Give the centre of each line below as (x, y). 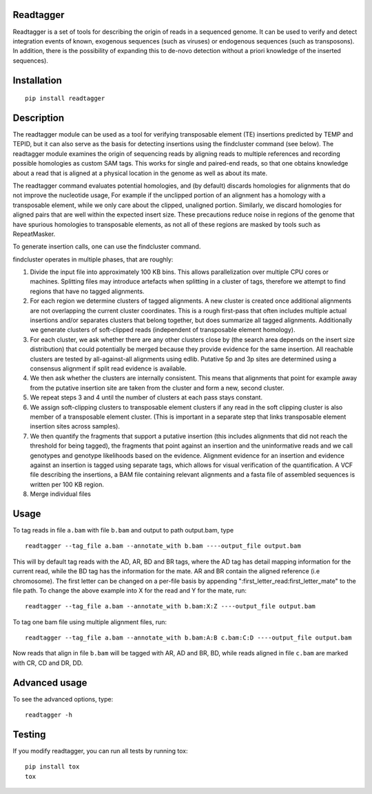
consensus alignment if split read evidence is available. (108, 368)
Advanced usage (50, 683)
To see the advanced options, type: (63, 699)
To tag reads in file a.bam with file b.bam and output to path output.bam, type (123, 530)
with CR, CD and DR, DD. (48, 663)
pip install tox (52, 767)
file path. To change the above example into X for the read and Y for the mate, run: (130, 590)
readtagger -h (49, 715)
